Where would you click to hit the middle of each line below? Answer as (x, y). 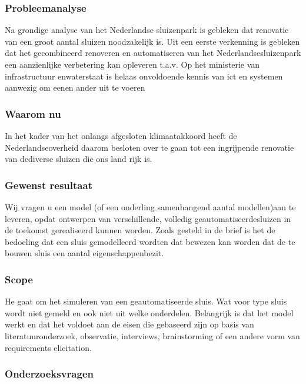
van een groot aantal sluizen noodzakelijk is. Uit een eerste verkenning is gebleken (152, 41)
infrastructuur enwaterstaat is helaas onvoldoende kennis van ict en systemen (144, 76)
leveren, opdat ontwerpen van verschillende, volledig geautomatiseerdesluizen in (148, 218)
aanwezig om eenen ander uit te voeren (75, 87)
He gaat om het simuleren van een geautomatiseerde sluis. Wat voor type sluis (146, 301)
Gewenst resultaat (49, 185)
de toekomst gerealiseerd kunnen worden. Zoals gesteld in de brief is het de (140, 230)
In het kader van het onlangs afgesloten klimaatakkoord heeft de (121, 135)
